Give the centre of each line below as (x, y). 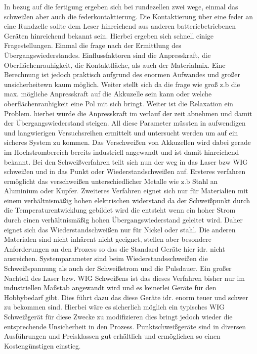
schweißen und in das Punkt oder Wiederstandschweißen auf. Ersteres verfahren (125, 171)
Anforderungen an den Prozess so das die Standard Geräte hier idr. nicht (115, 248)
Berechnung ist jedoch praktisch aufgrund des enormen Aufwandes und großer (122, 74)
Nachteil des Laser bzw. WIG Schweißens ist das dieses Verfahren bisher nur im (125, 278)
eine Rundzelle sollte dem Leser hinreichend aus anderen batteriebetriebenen (120, 26)
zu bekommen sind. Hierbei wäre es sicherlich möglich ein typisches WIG (114, 307)
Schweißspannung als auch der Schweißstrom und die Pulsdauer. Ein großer (118, 268)
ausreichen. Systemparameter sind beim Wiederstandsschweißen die (106, 258)
